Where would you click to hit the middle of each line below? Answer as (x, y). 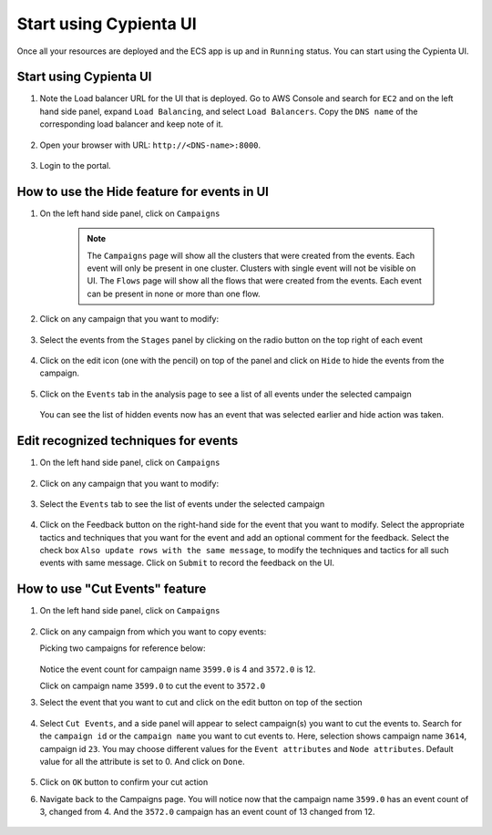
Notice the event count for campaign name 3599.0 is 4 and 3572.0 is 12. (178, 669)
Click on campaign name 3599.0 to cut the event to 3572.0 (153, 686)
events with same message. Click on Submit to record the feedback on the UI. (187, 563)
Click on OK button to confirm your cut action (124, 782)
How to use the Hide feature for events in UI (143, 191)
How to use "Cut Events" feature (112, 589)
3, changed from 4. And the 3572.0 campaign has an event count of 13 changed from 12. (207, 812)
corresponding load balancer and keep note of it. (131, 124)
